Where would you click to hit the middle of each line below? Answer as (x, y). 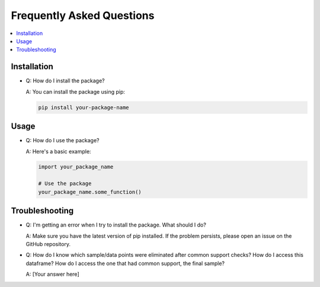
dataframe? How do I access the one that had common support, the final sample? (125, 263)
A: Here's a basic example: (58, 151)
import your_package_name (76, 167)
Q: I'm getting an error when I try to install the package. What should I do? (116, 225)
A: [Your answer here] (52, 274)
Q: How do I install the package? (65, 81)
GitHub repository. (48, 244)
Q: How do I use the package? (63, 141)
